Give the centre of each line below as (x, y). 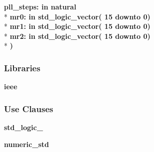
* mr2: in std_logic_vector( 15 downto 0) (77, 36)
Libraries (22, 68)
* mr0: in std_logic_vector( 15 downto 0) (77, 16)
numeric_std (27, 144)
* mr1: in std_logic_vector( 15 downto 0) (77, 26)
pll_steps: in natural (40, 6)
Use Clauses (29, 108)
